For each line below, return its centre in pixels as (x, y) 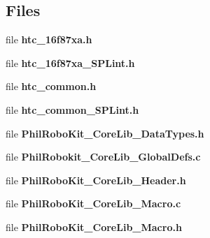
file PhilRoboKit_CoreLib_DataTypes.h (105, 133)
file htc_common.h (51, 86)
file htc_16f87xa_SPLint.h (70, 62)
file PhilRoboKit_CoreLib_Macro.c (93, 203)
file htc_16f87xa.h (49, 39)
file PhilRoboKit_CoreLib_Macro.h (94, 226)
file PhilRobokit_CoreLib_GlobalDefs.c (103, 157)
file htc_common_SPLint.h (72, 109)
